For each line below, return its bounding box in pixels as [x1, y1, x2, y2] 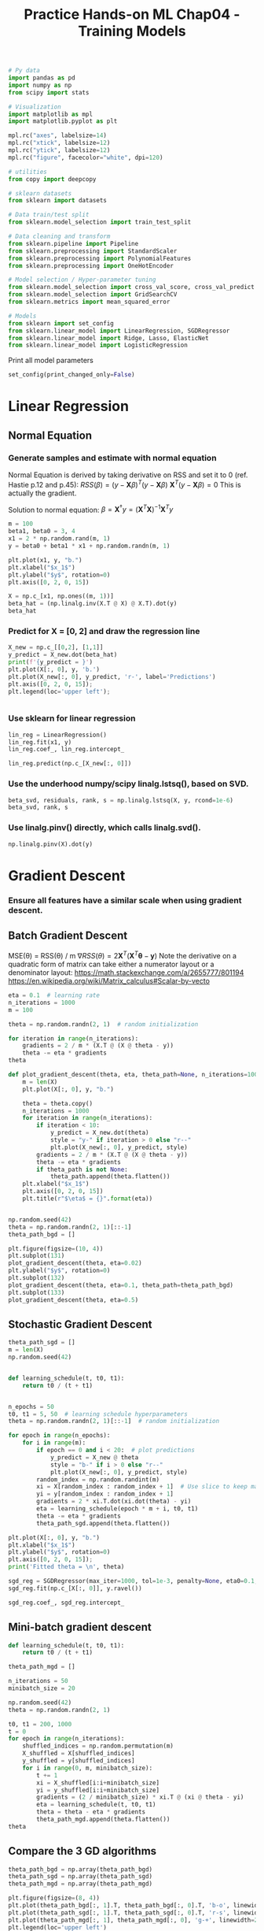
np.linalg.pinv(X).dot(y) [8, 840, 93, 848]
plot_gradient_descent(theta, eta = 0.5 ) [8, 1295, 139, 1304]
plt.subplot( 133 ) [8, 1288, 65, 1296]
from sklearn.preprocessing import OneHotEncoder [8, 261, 174, 269]
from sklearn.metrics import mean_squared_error [8, 298, 170, 306]
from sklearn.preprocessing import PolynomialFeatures [8, 254, 192, 262]
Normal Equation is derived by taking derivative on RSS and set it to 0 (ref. [8, 470, 248, 480]
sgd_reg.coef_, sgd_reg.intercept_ [8, 1599, 125, 1607]
